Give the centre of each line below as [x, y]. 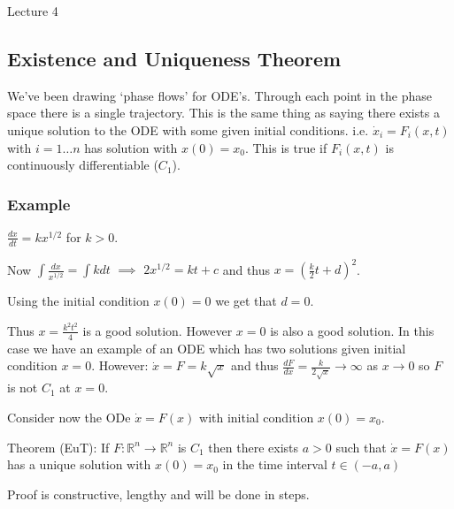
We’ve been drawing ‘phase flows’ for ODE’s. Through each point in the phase [219, 95]
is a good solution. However [158, 330]
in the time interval [275, 464]
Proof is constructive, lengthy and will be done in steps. [158, 494]
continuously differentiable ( [83, 165]
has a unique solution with [79, 464]
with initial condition [257, 417]
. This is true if [286, 147]
